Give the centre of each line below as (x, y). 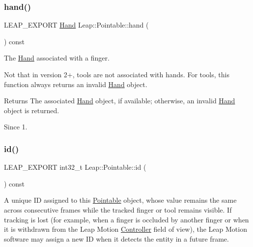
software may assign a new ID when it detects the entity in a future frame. (116, 238)
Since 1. (16, 127)
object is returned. (32, 110)
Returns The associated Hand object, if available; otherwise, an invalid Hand (120, 101)
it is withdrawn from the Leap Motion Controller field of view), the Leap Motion (126, 229)
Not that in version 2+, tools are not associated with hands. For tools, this (117, 74)
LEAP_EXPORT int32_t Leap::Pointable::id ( (75, 167)
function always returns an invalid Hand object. (76, 84)
